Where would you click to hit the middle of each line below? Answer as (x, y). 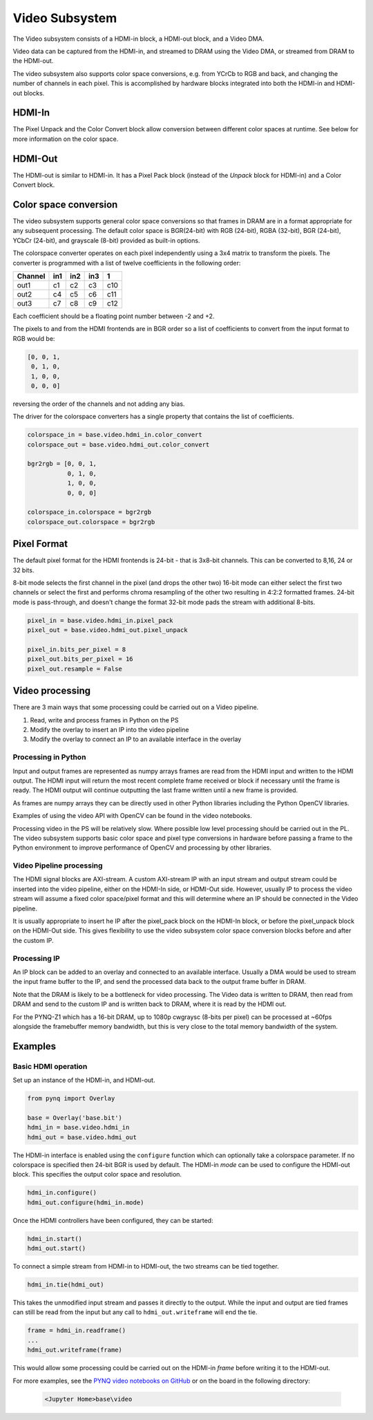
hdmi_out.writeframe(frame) (75, 1350)
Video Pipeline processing (58, 866)
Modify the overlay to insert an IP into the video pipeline (109, 730)
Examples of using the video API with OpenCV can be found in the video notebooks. (132, 816)
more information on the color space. (66, 139)
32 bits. (23, 570)
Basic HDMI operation (50, 1066)
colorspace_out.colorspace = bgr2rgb (91, 522)
